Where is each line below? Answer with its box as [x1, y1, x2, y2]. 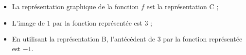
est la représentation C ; [146, 1, 219, 11]
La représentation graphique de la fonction [12, 1, 139, 11]
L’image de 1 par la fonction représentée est [12, 17, 142, 27]
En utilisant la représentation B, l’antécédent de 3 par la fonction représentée [12, 34, 243, 44]
